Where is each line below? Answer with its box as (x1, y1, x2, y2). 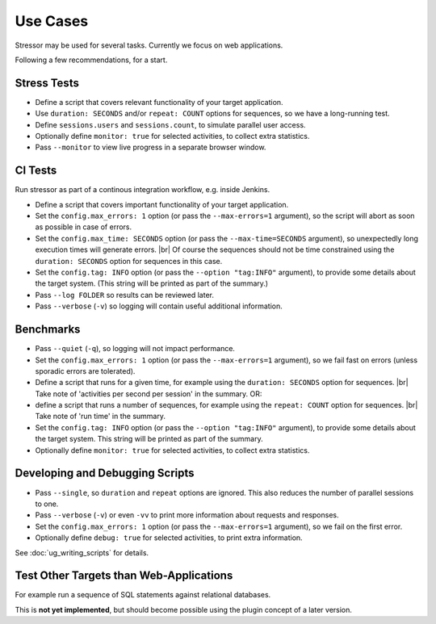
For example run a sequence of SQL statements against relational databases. (15, 590, 271, 600)
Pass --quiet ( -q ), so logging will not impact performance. (35, 344, 236, 354)
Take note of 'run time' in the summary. (35, 412, 166, 421)
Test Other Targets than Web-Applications (15, 569, 233, 583)
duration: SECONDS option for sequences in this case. (35, 256, 223, 266)
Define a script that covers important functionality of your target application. (35, 199, 289, 209)
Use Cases (15, 12, 89, 30)
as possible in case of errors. (35, 222, 132, 232)
